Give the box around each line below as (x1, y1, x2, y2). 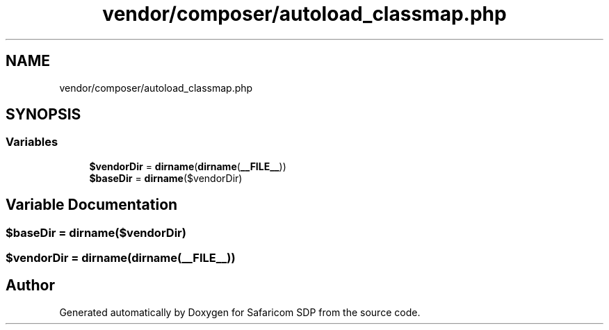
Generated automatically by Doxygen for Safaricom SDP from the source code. (59, 306, 421, 318)
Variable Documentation (6, 196, 178, 214)
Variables (6, 135, 58, 149)
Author (6, 277, 55, 295)
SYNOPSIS (6, 106, 81, 124)
